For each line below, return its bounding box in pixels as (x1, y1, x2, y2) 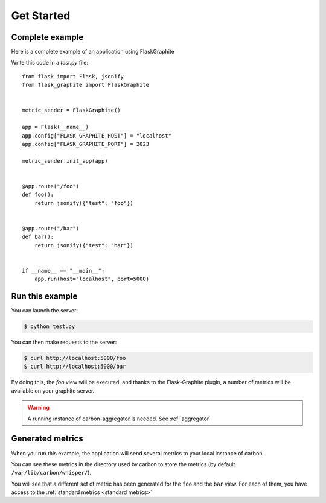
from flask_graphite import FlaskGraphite (22, 81, 150, 89)
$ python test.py (24, 323, 75, 330)
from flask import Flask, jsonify (22, 73, 124, 80)
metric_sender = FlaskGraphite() (22, 107, 121, 114)
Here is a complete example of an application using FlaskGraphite (11, 48, 175, 55)
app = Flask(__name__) (22, 124, 89, 131)
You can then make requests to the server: (11, 338, 117, 346)
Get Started (11, 9, 71, 22)
